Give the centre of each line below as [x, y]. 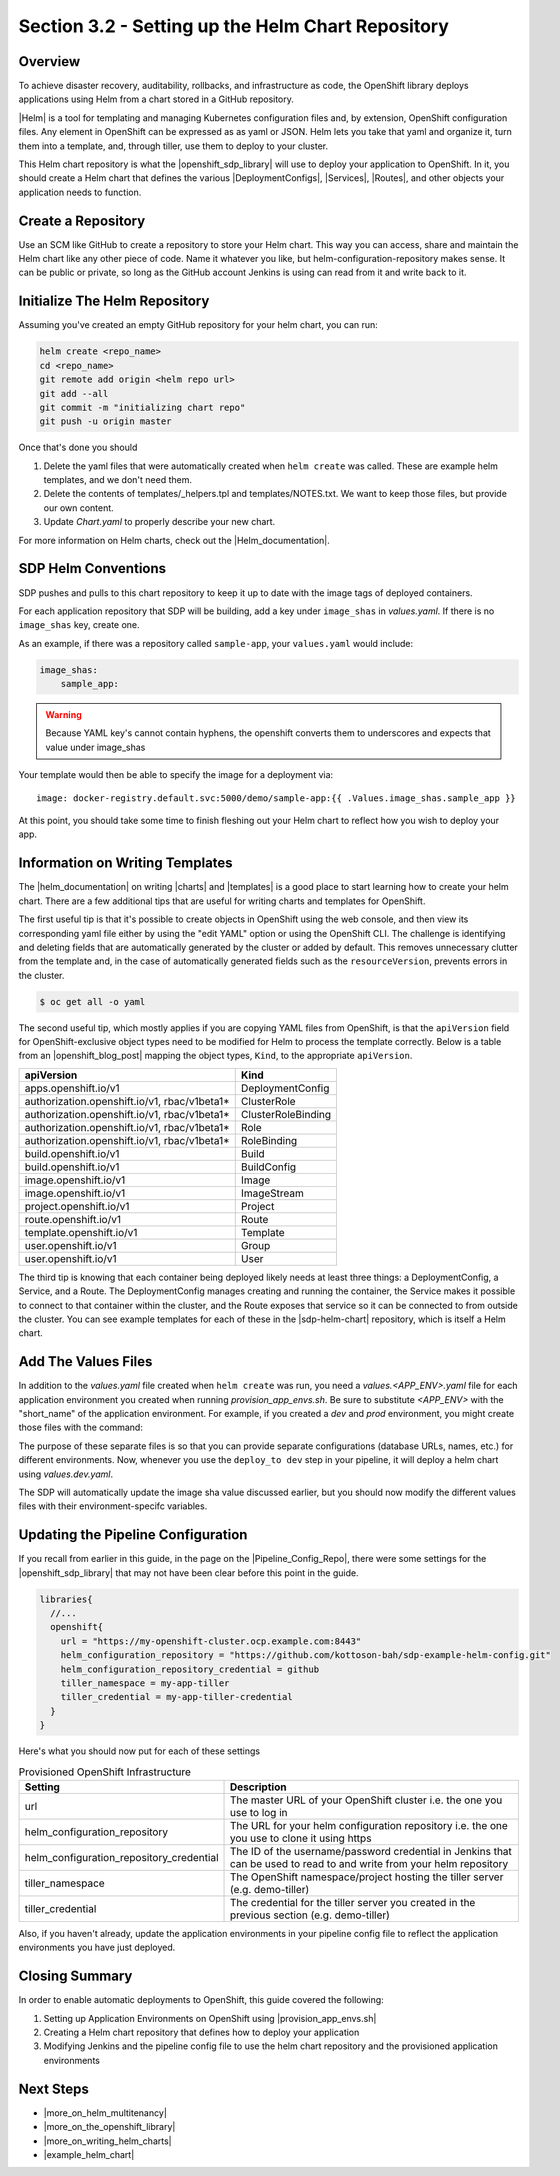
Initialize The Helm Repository [114, 301]
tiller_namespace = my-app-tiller [145, 1683]
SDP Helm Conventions [92, 568]
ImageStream [272, 1193]
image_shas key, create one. [79, 625]
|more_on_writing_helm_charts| [107, 2141]
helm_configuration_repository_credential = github [190, 1669]
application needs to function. [80, 192]
